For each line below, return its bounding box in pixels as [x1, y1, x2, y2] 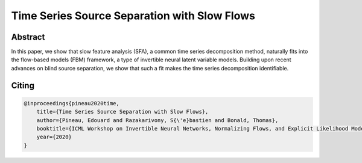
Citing [11, 80, 34, 90]
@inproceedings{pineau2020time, [24, 100, 120, 106]
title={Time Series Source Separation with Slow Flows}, [36, 108, 209, 115]
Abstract [11, 32, 45, 42]
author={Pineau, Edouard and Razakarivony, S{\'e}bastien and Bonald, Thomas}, [36, 117, 279, 123]
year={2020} [36, 134, 72, 141]
